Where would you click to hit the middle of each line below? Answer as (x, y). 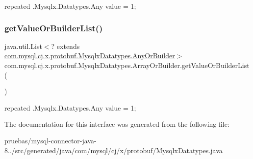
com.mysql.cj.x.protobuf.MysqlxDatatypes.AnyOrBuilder (90, 56)
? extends (65, 46)
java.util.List (23, 46)
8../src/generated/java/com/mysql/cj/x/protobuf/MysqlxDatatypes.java (114, 150)
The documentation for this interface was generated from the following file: (117, 124)
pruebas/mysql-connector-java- (51, 140)
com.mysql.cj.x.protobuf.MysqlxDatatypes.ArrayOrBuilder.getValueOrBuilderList (127, 65)
